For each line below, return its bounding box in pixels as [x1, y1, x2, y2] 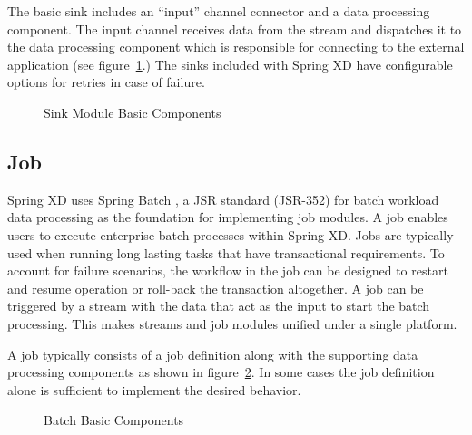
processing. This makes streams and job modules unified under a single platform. [7, 314, 457, 333]
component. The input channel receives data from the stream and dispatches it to [7, 19, 462, 38]
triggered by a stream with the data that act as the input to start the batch [7, 296, 430, 315]
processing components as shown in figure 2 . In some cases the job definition [7, 362, 435, 382]
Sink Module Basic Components [44, 102, 221, 121]
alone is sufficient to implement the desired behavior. [7, 380, 301, 399]
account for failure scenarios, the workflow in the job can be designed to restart [7, 261, 448, 280]
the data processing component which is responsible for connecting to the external [7, 37, 465, 56]
